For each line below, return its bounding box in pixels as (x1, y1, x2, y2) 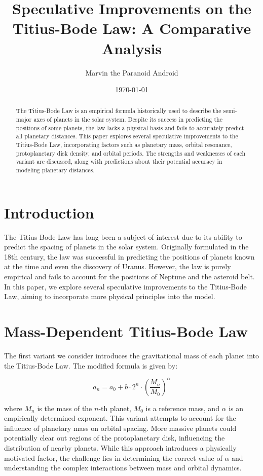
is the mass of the (37, 402, 92, 413)
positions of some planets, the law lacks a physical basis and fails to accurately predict (16, 123, 244, 132)
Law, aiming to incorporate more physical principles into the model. (4, 291, 215, 302)
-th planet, (98, 402, 131, 413)
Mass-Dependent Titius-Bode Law (4, 321, 248, 342)
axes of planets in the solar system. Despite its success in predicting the (33, 115, 222, 124)
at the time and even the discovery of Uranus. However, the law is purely (4, 261, 231, 272)
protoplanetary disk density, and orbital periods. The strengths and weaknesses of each (16, 149, 246, 157)
